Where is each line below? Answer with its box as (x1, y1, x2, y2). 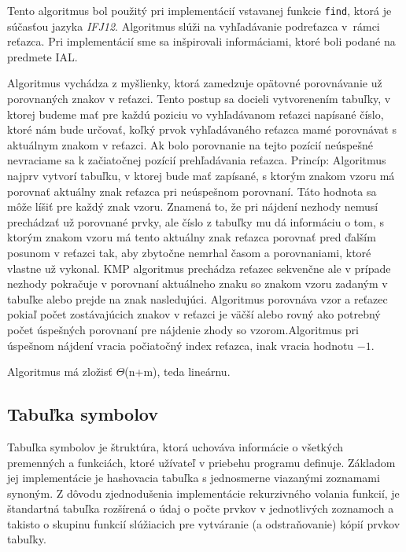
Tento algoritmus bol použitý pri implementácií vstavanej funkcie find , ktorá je (7, 2, 392, 18)
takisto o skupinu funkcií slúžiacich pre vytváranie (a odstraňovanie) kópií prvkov (7, 515, 400, 532)
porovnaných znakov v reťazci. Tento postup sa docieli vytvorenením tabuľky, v (7, 90, 391, 107)
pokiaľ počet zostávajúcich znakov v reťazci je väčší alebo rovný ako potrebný (7, 306, 381, 322)
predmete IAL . (7, 48, 78, 64)
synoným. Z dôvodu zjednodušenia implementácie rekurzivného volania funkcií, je (7, 484, 400, 501)
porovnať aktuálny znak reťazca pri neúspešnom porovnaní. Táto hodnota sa (7, 182, 377, 199)
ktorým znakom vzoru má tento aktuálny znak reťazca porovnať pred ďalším (7, 229, 376, 245)
